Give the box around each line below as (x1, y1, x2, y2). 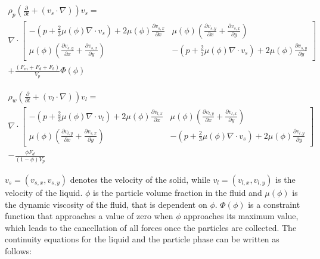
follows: (5, 245, 32, 257)
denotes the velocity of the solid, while (70, 173, 210, 186)
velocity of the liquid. (5, 186, 83, 199)
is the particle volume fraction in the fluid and (92, 186, 262, 199)
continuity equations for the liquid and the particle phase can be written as (5, 233, 279, 245)
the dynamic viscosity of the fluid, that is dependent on (5, 198, 207, 210)
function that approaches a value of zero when (5, 210, 173, 222)
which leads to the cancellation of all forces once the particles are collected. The (5, 221, 297, 233)
